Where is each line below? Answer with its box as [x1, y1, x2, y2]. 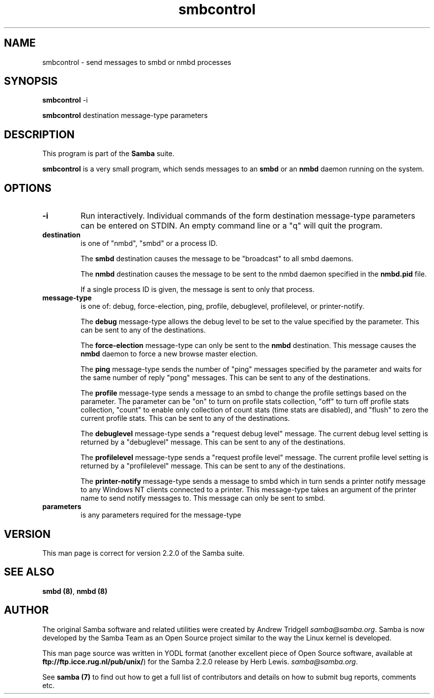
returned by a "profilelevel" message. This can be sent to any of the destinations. [80, 462, 346, 470]
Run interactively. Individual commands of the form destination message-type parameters [80, 211, 415, 221]
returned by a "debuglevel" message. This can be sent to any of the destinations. [80, 438, 345, 447]
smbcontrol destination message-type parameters [42, 111, 208, 120]
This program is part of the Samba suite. [42, 149, 174, 158]
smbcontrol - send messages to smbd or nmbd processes [42, 58, 231, 66]
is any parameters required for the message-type [80, 511, 241, 520]
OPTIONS [4, 181, 52, 194]
